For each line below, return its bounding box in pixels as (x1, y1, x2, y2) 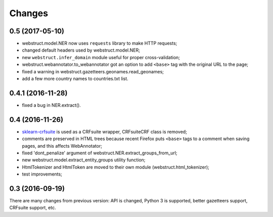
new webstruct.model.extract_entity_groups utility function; (22, 157, 146, 163)
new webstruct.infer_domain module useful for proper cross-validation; (22, 54, 180, 60)
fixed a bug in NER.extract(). (22, 102, 81, 108)
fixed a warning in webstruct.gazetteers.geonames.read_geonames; (22, 68, 164, 74)
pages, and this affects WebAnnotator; (22, 143, 102, 149)
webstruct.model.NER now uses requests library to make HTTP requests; (22, 40, 177, 47)
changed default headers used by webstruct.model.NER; (22, 47, 140, 53)
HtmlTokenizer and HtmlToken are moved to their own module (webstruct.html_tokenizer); (22, 164, 210, 170)
